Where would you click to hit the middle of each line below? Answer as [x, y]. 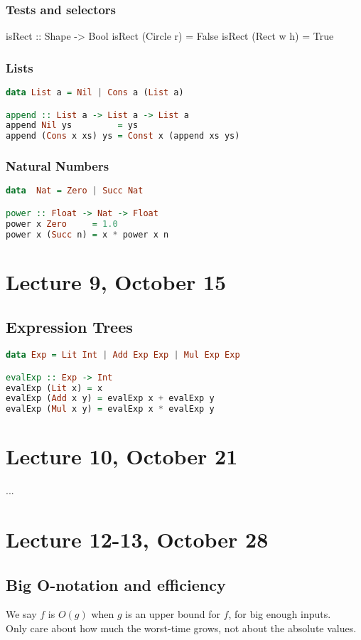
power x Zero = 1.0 [62, 224]
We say [21, 614]
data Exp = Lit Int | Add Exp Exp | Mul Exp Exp [123, 355]
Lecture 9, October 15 [116, 281]
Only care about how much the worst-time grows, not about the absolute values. [181, 628]
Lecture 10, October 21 [122, 456]
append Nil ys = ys [72, 126]
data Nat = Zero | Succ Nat [75, 191]
